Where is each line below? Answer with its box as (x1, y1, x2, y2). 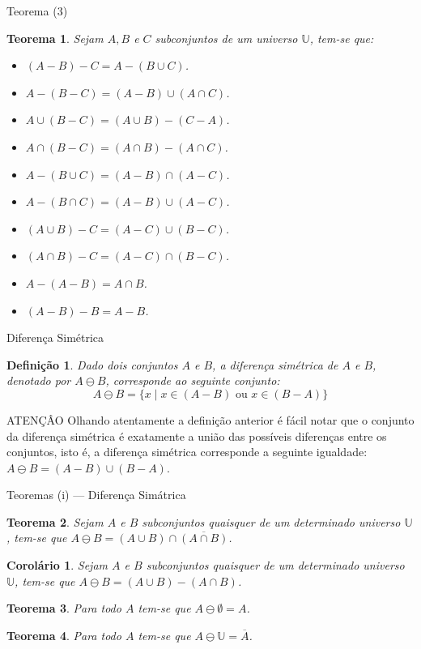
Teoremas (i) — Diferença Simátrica (6, 486, 186, 503)
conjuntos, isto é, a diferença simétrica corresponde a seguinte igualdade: (6, 443, 368, 460)
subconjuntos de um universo (155, 29, 298, 46)
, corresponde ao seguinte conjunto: (105, 372, 280, 389)
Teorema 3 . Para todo (6, 600, 121, 617)
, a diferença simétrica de (212, 356, 338, 373)
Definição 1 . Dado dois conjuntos (6, 356, 178, 373)
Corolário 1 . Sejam (6, 557, 108, 574)
